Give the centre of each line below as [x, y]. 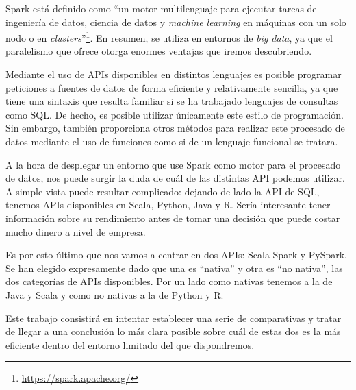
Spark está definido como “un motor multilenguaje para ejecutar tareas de [161, 8]
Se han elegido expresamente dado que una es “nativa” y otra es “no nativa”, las [174, 268]
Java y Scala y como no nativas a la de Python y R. [115, 294]
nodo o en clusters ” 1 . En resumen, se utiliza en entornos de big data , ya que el [169, 37]
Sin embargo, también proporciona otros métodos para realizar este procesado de [175, 128]
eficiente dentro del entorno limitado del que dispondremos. [130, 344]
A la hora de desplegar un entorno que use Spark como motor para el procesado [173, 164]
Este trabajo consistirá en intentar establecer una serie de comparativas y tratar [174, 318]
